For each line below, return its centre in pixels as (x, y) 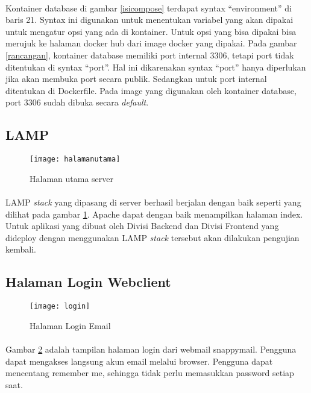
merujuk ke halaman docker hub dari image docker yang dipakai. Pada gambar (151, 43)
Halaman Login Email (70, 325)
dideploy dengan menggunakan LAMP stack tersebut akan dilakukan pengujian (152, 237)
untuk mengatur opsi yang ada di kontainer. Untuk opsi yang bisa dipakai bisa (151, 31)
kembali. (21, 249)
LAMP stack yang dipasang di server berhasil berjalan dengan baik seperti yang (153, 202)
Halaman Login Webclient (88, 282)
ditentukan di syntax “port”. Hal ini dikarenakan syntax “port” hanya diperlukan (156, 67)
